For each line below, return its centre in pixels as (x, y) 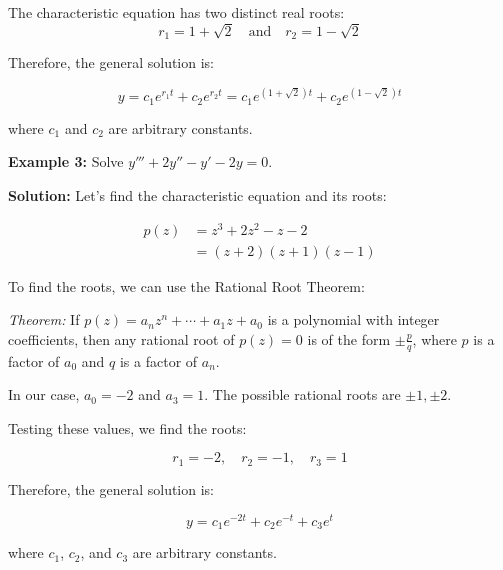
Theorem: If (44, 319)
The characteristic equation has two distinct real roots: (176, 12)
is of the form (349, 338)
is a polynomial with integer (353, 319)
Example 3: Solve (66, 161)
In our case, (44, 394)
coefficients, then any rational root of (121, 338)
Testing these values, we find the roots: (127, 427)
